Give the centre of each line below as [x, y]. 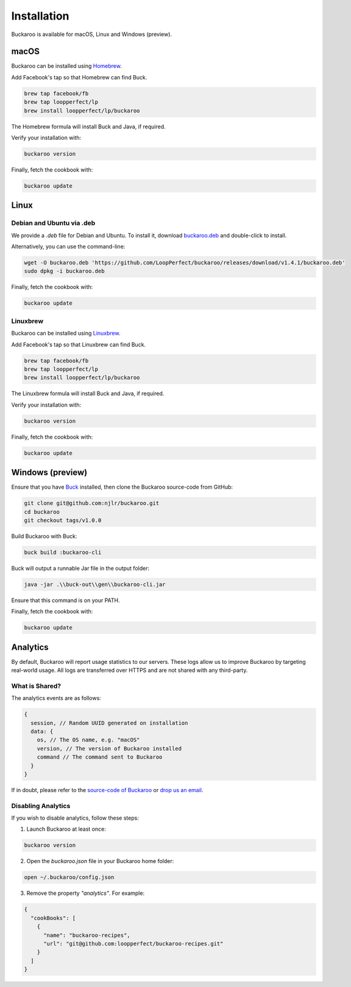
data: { [42, 731]
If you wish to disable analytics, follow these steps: [75, 818]
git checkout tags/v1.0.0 [63, 520]
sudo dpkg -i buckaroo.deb [64, 271]
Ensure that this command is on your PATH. [66, 600]
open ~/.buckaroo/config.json [69, 877]
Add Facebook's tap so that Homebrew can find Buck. [79, 77]
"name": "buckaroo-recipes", [87, 935]
